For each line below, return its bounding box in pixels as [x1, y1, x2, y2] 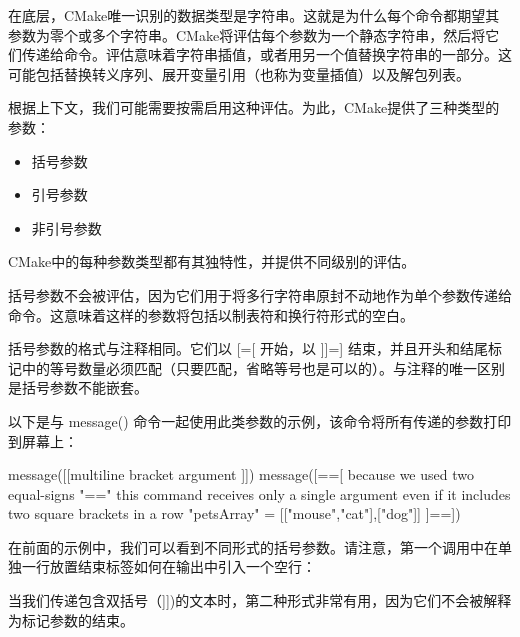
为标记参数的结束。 [8, 609, 134, 630]
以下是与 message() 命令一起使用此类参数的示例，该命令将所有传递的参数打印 [8, 410, 512, 431]
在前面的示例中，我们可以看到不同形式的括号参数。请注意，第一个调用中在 [8, 536, 498, 557]
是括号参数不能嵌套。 [8, 377, 148, 398]
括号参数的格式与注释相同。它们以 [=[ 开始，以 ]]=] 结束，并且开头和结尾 [8, 338, 488, 359]
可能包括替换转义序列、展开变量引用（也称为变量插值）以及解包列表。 [8, 63, 470, 84]
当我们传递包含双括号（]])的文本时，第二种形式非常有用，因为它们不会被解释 [8, 590, 512, 611]
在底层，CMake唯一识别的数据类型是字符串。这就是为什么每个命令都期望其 [8, 5, 500, 25]
